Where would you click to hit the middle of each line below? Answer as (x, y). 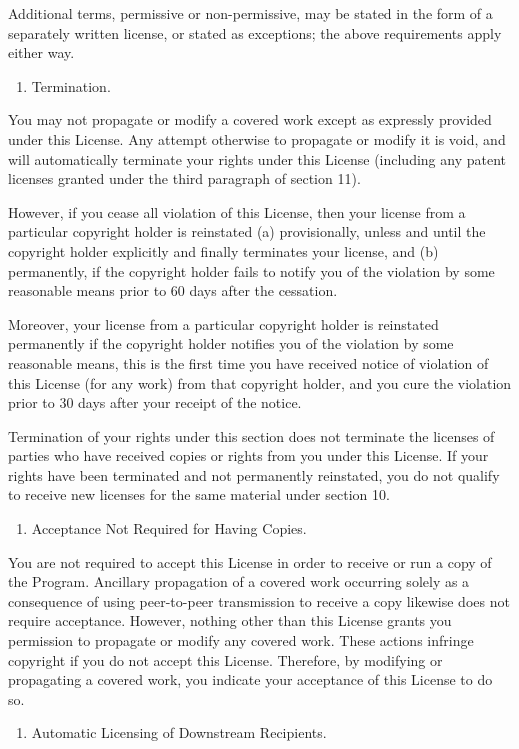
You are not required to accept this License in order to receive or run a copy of (250, 561)
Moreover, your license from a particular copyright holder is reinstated (223, 323)
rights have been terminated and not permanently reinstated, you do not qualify (254, 474)
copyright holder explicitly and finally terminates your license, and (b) (223, 250)
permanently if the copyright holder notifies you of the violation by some (231, 343)
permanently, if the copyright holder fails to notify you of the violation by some (251, 270)
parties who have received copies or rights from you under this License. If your (248, 455)
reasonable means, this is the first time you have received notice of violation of (248, 362)
